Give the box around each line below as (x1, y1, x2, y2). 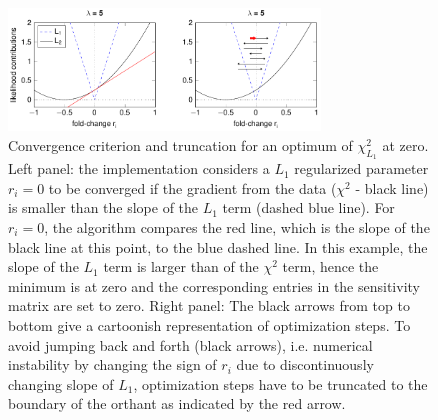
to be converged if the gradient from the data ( (48, 177, 337, 198)
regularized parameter (294, 158, 429, 179)
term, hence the (282, 256, 379, 277)
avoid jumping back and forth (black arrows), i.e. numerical (8, 334, 373, 355)
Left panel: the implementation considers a (8, 158, 270, 179)
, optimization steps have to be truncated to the (133, 373, 428, 394)
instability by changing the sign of (8, 354, 217, 375)
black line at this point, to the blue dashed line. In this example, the (8, 236, 428, 257)
